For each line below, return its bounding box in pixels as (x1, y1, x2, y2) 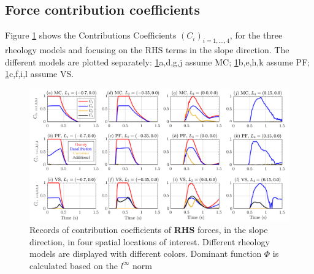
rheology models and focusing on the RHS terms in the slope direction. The (5, 43, 289, 56)
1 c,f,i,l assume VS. (5, 67, 74, 80)
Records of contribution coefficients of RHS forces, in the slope (29, 223, 268, 235)
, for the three (229, 29, 283, 42)
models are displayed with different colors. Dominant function (29, 247, 262, 260)
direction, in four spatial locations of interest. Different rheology (29, 235, 270, 248)
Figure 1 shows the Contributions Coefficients (5, 29, 177, 42)
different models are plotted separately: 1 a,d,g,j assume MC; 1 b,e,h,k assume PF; (5, 55, 310, 68)
